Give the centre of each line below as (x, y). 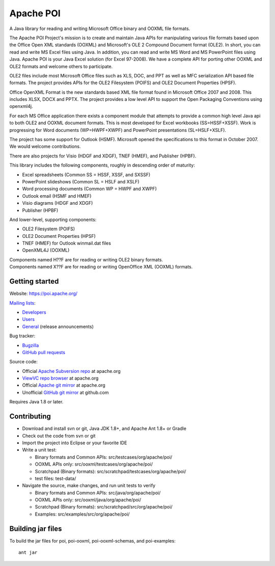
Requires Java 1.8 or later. (36, 402)
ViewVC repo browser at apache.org (60, 378)
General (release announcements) (58, 327)
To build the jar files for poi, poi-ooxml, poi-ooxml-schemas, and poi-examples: (92, 541)
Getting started (34, 281)
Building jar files (36, 529)
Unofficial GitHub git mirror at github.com (65, 392)
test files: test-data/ (56, 478)
